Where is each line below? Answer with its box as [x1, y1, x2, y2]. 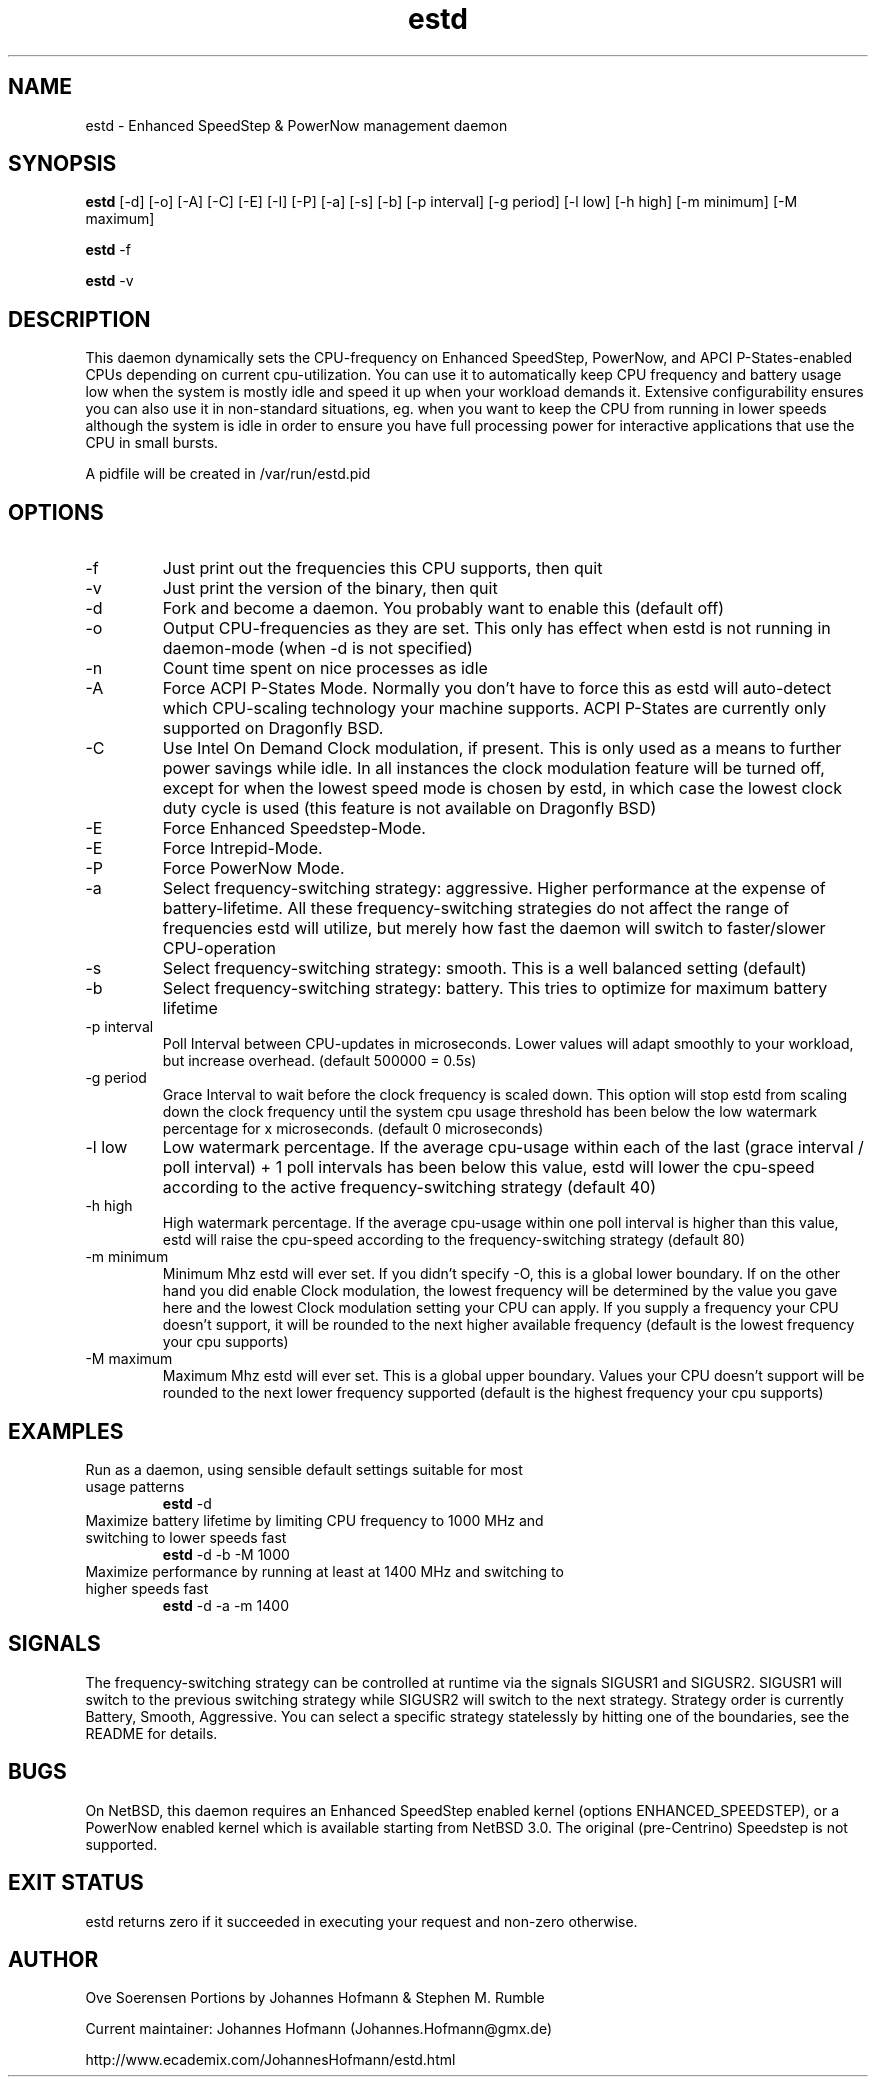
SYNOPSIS [8, 151, 117, 177]
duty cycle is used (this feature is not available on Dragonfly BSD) [162, 798, 657, 819]
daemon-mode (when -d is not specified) [162, 638, 473, 659]
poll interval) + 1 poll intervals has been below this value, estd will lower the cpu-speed [162, 1157, 815, 1178]
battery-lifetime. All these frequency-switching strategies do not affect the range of [162, 898, 790, 919]
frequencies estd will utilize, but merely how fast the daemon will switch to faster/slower [162, 918, 826, 939]
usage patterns [85, 1477, 185, 1495]
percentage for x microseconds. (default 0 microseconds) [162, 1120, 544, 1138]
